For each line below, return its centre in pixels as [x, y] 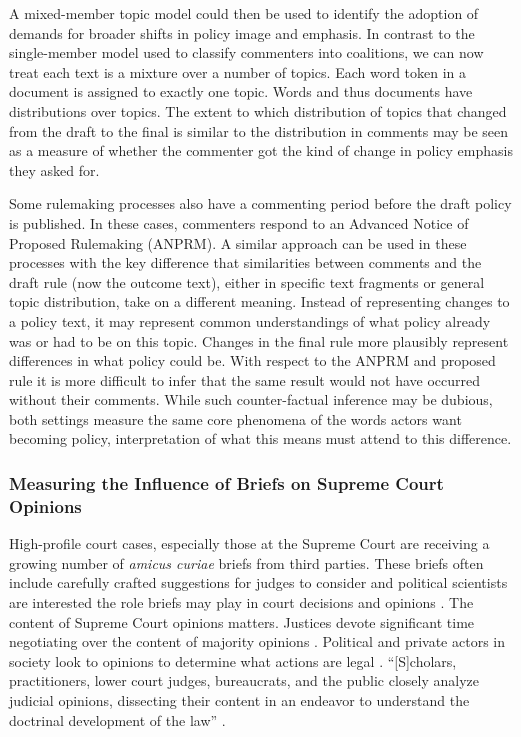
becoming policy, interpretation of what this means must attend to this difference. [260, 438]
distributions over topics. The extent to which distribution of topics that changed [258, 110]
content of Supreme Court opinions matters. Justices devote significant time [242, 621]
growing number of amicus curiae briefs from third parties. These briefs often [246, 562]
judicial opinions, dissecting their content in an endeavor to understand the [239, 699]
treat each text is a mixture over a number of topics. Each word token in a [238, 71]
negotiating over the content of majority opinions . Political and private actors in [257, 641]
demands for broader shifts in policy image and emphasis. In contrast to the [242, 32]
